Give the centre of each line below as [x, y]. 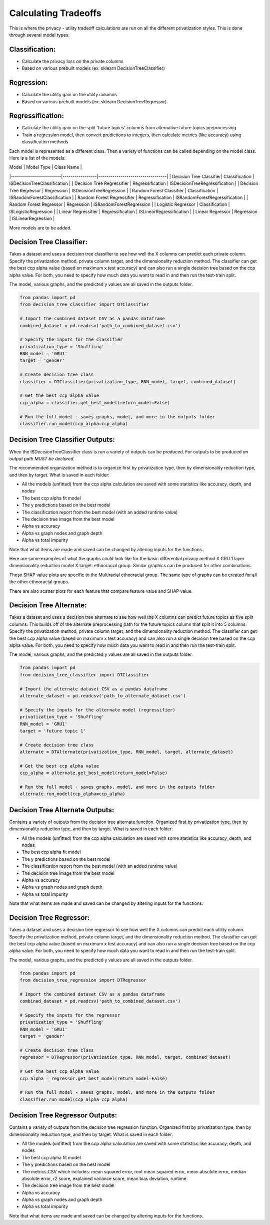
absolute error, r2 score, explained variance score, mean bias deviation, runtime [104, 1178]
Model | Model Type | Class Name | [45, 167]
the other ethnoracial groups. [39, 582]
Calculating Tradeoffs [55, 13]
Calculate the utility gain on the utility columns [69, 95]
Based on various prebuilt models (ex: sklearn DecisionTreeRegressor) [94, 101]
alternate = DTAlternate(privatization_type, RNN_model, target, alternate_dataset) [126, 752]
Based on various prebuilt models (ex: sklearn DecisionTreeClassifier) [93, 68]
